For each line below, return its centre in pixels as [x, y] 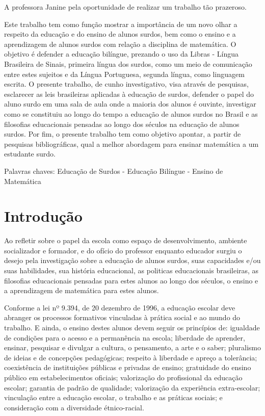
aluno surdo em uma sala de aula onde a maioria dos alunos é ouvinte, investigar [130, 104]
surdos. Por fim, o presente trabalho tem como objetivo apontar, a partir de [123, 134]
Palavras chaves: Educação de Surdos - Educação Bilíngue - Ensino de [114, 171]
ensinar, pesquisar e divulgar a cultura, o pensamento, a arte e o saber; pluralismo [132, 347]
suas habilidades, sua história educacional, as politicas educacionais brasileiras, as [131, 270]
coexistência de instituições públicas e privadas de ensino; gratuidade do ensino [128, 367]
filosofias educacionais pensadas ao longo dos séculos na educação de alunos [122, 124]
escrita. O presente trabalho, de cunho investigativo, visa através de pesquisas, [126, 84]
